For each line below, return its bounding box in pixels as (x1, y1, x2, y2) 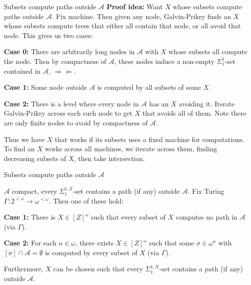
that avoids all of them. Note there (142, 108, 247, 118)
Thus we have (4, 134, 45, 144)
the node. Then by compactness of (4, 56, 107, 66)
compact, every (12, 185, 57, 196)
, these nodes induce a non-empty (114, 56, 214, 66)
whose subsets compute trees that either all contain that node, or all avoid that (4, 20, 241, 31)
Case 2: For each (4, 238, 57, 248)
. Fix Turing (188, 185, 224, 196)
